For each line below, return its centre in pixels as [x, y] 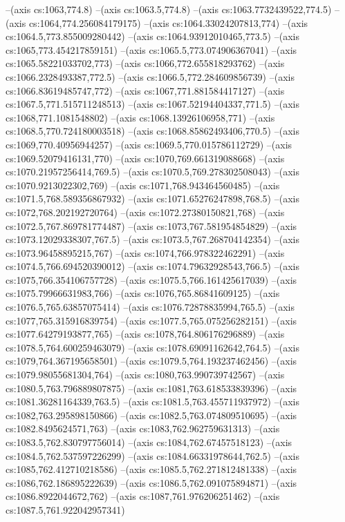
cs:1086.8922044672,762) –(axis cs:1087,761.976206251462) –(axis [143, 496]
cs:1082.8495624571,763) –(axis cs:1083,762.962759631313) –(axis [143, 428]
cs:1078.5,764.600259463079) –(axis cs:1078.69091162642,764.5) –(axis [152, 347]
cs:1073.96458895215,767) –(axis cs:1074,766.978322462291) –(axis [145, 252]
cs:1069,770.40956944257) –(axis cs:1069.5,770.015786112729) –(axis [149, 144]
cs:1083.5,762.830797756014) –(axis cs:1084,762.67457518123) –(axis [149, 442]
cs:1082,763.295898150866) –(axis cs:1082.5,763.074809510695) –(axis [151, 415]
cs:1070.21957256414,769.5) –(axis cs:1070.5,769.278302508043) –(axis [152, 172]
